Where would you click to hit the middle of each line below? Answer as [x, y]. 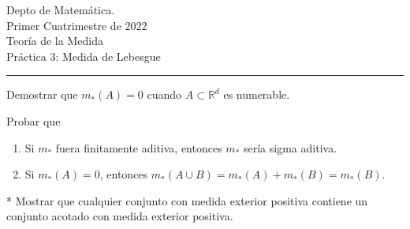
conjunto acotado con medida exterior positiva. [120, 216]
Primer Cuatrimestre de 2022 [77, 25]
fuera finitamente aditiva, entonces [139, 147]
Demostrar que [42, 94]
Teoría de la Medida [55, 41]
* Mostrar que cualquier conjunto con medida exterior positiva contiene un [187, 200]
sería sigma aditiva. [291, 147]
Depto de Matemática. [61, 9]
